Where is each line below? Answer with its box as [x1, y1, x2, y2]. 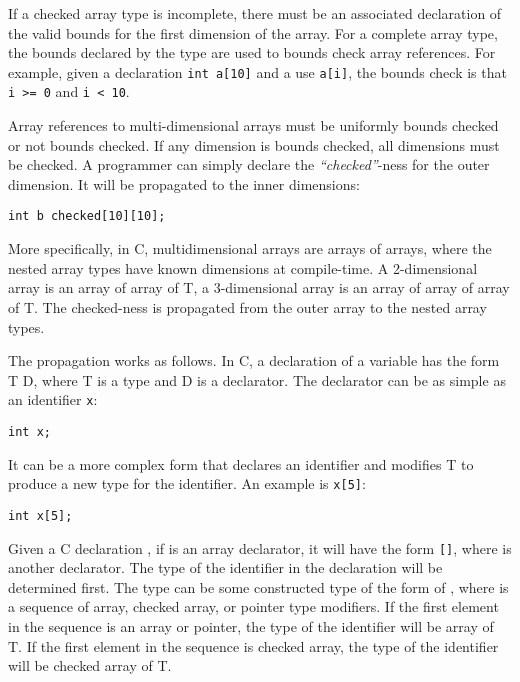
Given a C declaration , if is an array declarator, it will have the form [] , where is [8, 537, 512, 558]
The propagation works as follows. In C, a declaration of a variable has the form [8, 350, 500, 371]
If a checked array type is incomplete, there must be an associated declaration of [8, 3, 502, 23]
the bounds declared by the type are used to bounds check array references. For [8, 42, 496, 63]
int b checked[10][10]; [8, 209, 166, 224]
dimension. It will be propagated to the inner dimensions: [8, 173, 360, 194]
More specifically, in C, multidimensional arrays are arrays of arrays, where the [8, 238, 492, 259]
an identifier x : [8, 389, 98, 410]
